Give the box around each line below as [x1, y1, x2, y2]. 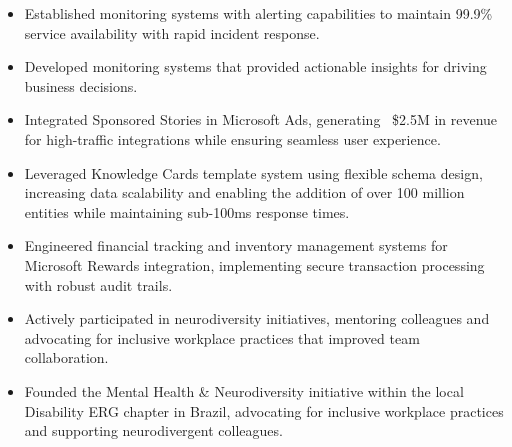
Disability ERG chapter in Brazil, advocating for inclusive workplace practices [24, 400, 504, 421]
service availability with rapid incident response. [24, 22, 320, 43]
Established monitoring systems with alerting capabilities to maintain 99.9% [24, 3, 493, 23]
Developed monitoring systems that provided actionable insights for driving [24, 56, 487, 77]
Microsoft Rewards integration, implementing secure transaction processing [24, 254, 485, 275]
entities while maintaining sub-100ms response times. [24, 201, 350, 222]
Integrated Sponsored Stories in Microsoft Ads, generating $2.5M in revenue [24, 109, 498, 130]
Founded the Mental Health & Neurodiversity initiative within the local [24, 380, 464, 401]
